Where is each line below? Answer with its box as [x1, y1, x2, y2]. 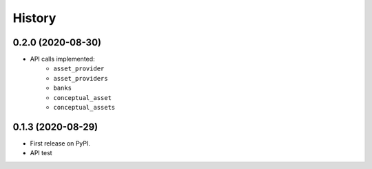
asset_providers [53, 74, 108, 82]
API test [30, 149, 52, 157]
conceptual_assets [53, 103, 116, 112]
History [12, 10, 56, 26]
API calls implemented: [30, 55, 96, 63]
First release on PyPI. [30, 139, 91, 148]
